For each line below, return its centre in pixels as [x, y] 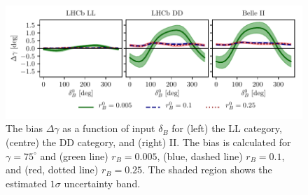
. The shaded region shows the [207, 169]
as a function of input [109, 128]
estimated [27, 183]
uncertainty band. [102, 183]
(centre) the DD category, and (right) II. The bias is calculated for [148, 142]
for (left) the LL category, [227, 128]
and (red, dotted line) [52, 169]
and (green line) [74, 156]
